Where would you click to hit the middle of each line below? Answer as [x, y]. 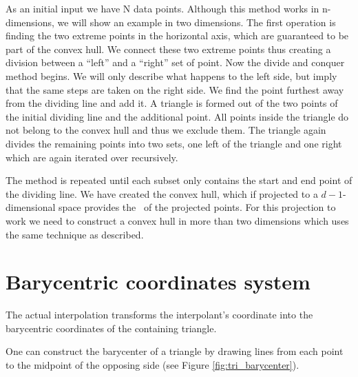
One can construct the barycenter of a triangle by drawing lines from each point [175, 351]
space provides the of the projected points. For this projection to [197, 207]
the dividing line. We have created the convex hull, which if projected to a [162, 193]
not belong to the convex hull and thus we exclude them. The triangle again [166, 130]
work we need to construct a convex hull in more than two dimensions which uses [177, 220]
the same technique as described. [75, 234]
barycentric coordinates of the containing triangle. [111, 328]
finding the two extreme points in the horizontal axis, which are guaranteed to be [177, 35]
